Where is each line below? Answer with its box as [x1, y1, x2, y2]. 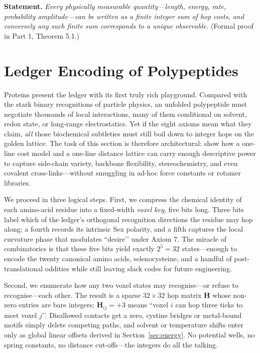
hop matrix [167, 289, 202, 300]
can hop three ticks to [175, 299, 243, 310]
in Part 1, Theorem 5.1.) [4, 30, 79, 41]
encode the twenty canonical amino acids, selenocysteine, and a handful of [4, 253, 232, 263]
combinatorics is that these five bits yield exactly [4, 243, 155, 254]
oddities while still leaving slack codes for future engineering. [45, 263, 232, 273]
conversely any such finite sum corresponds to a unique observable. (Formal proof [4, 21, 253, 31]
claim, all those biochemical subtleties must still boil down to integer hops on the [4, 128, 254, 138]
